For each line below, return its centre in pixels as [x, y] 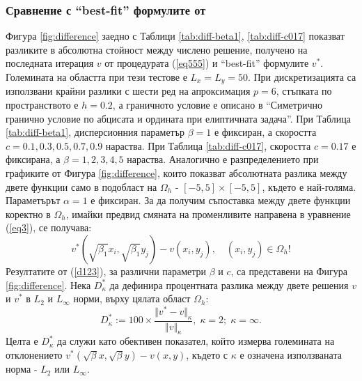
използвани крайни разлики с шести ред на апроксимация [128, 91]
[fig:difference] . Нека [48, 285]
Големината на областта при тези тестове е [96, 77]
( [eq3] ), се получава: [49, 227]
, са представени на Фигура [289, 271]
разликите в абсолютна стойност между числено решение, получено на [157, 49]
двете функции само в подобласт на [81, 186]
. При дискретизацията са [302, 77]
